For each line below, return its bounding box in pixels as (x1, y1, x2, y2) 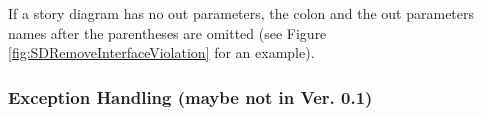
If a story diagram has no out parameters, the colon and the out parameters (8, 3, 475, 23)
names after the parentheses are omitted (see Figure (8, 22, 327, 43)
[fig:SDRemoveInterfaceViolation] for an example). (8, 42, 315, 63)
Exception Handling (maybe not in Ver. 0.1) (8, 84, 373, 109)
